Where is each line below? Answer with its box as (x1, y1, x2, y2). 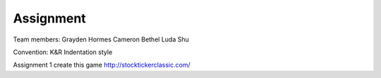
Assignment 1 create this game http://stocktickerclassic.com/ (13, 60, 190, 70)
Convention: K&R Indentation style (13, 48, 113, 56)
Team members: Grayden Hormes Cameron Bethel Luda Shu (13, 35, 190, 44)
